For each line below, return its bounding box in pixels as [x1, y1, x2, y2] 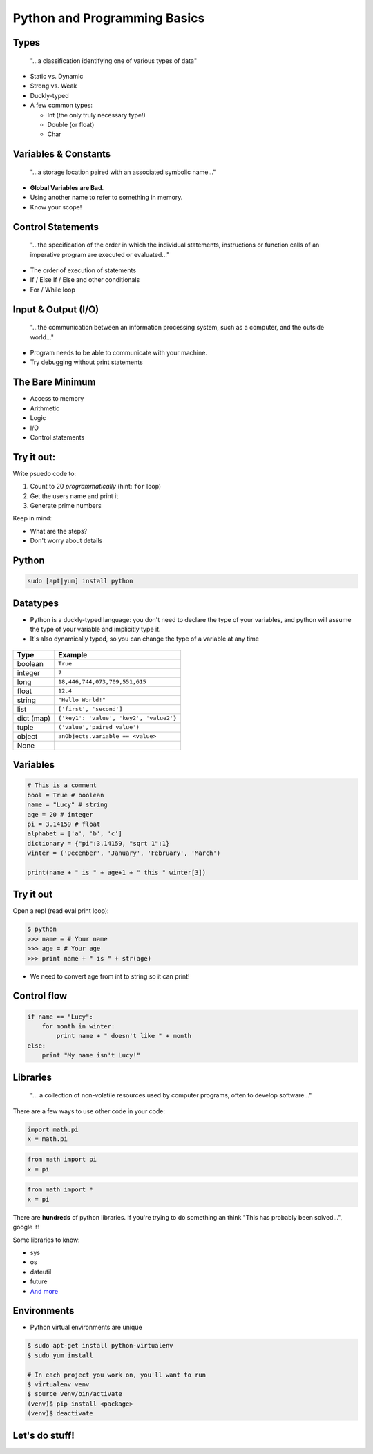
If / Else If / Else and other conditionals [30, 276, 140, 284]
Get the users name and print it [30, 491, 119, 500]
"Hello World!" [58, 697, 106, 704]
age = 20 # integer [27, 811, 93, 818]
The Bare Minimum [12, 377, 96, 388]
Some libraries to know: [12, 1236, 80, 1244]
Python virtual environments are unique [30, 1323, 142, 1332]
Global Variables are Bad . [30, 184, 104, 192]
